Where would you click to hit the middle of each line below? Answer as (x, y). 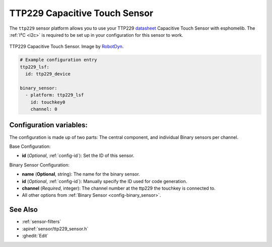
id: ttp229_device (48, 74)
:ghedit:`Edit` (35, 235)
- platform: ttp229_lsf (55, 95)
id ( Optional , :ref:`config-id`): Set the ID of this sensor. (78, 155)
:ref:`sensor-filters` (42, 222)
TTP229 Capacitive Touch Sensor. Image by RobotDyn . (66, 47)
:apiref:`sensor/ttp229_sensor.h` (55, 228)
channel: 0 (44, 109)
